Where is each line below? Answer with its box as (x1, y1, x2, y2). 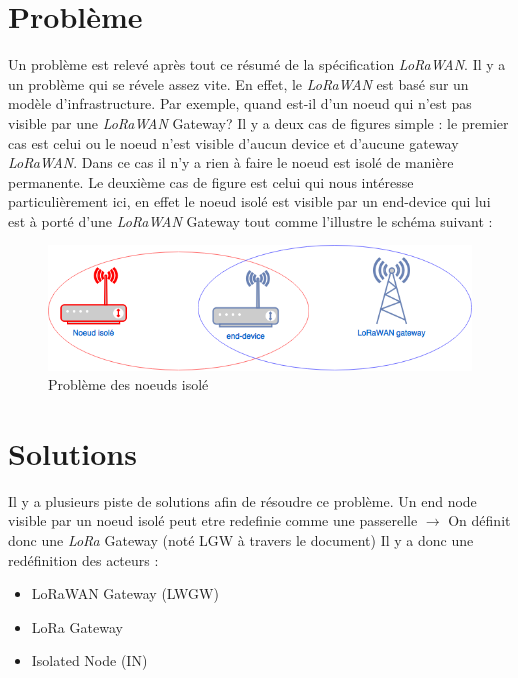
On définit (448, 510, 511, 531)
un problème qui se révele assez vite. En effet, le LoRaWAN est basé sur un (8, 73, 469, 94)
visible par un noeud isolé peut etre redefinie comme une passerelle (8, 510, 418, 531)
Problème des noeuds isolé (48, 374, 209, 395)
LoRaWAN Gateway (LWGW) (31, 583, 219, 604)
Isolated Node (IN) (31, 650, 148, 671)
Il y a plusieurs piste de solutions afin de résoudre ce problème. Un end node (8, 490, 477, 511)
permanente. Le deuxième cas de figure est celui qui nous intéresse (8, 171, 414, 192)
